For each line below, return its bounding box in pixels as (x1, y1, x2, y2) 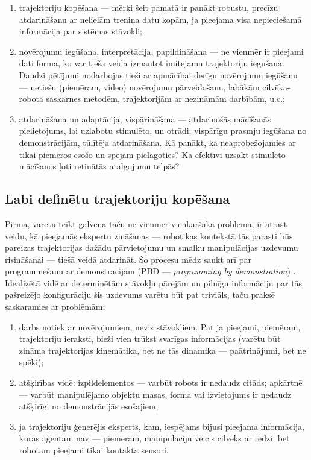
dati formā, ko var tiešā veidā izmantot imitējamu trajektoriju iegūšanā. (19, 57, 284, 69)
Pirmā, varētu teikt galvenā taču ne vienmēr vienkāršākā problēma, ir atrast (5, 217, 287, 230)
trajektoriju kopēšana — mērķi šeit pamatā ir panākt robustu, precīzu (19, 1, 278, 13)
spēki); (19, 356, 44, 368)
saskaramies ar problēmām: (5, 300, 105, 313)
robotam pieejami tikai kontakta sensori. (19, 444, 169, 456)
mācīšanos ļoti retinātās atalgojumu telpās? (19, 160, 180, 172)
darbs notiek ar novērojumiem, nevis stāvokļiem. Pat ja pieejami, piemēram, (19, 320, 301, 333)
